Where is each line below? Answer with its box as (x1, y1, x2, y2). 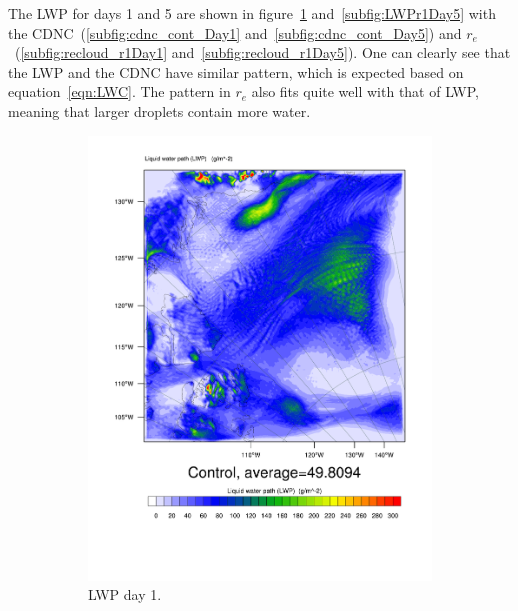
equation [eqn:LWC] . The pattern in (8, 81, 231, 102)
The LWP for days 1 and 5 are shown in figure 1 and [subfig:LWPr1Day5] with (8, 3, 496, 23)
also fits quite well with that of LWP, (251, 81, 480, 102)
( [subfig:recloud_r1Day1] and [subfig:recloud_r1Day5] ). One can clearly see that (14, 42, 511, 63)
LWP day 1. (88, 584, 162, 605)
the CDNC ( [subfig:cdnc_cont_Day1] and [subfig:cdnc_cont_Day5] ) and (8, 22, 462, 43)
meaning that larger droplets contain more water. (8, 100, 311, 121)
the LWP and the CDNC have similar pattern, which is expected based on (8, 61, 464, 82)
